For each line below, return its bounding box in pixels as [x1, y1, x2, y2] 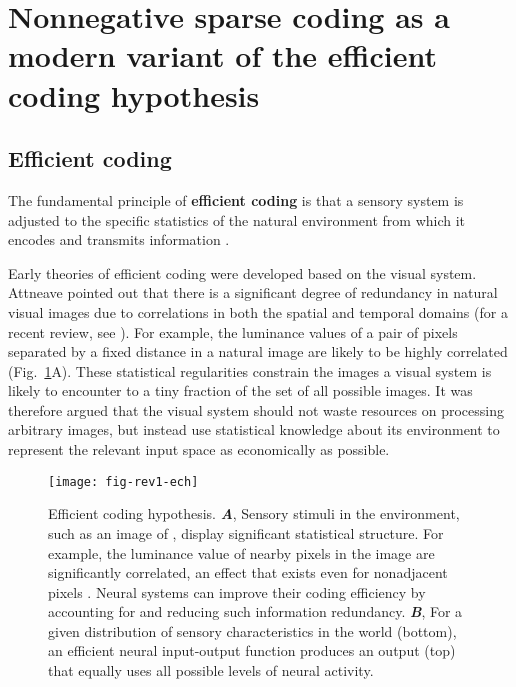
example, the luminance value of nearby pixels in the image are [48, 542, 435, 563]
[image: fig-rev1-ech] [48, 474, 199, 489]
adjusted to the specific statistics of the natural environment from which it [8, 209, 466, 230]
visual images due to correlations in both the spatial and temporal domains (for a [8, 301, 508, 322]
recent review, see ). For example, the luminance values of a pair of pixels [8, 321, 458, 342]
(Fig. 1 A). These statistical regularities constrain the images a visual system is [8, 360, 492, 381]
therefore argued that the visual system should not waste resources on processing [8, 399, 504, 420]
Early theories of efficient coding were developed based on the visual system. [8, 262, 477, 283]
